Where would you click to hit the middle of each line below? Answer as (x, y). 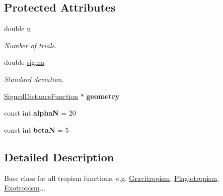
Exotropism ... (25, 188)
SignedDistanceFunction (41, 96)
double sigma (24, 62)
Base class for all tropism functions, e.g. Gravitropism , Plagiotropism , (112, 178)
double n (17, 28)
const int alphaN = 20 (40, 113)
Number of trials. (30, 45)
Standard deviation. (34, 79)
